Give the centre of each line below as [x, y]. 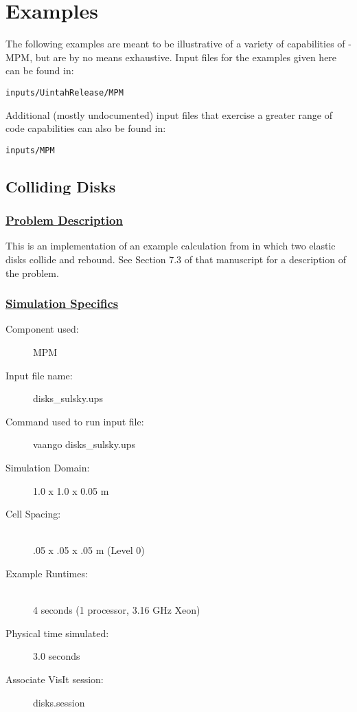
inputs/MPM [30, 150]
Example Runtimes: [47, 573]
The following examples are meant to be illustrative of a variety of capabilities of [175, 44]
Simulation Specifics [62, 303]
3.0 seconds [57, 656]
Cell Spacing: [33, 514]
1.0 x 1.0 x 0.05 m [71, 490]
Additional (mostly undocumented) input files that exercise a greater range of [169, 114]
